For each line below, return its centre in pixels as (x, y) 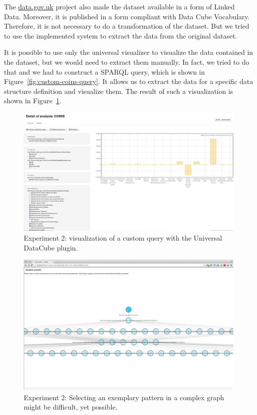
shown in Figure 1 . (33, 101)
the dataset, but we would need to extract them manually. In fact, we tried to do (127, 62)
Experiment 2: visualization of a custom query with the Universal (123, 238)
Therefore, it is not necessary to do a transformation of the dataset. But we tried (127, 26)
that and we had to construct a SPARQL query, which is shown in (105, 71)
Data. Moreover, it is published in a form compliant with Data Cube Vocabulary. (127, 16)
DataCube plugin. (51, 247)
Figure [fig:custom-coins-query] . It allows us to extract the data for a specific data (128, 81)
